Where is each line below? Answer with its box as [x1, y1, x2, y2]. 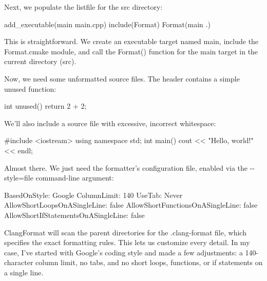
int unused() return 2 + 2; [4, 101, 87, 111]
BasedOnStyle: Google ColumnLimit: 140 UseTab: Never [4, 189, 183, 200]
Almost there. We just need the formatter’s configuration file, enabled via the [4, 162, 248, 173]
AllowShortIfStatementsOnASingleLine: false [4, 209, 145, 220]
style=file [4, 172, 33, 183]
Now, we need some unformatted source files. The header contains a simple [4, 73, 240, 84]
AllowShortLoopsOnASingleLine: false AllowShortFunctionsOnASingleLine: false [4, 199, 258, 210]
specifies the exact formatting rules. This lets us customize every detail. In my [4, 237, 250, 248]
